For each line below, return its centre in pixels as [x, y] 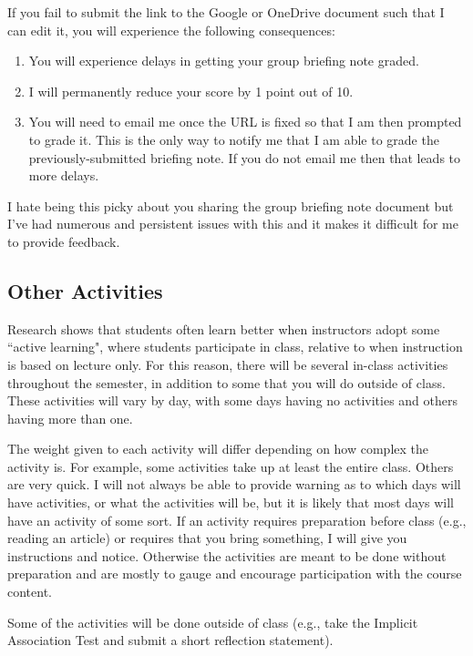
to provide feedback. [64, 241]
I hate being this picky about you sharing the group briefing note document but [231, 205]
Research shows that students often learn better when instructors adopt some [224, 328]
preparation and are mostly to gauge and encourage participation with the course [235, 574]
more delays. [64, 175]
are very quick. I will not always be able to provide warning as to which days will [234, 484]
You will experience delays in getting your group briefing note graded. [224, 61]
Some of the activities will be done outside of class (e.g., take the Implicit [213, 622]
